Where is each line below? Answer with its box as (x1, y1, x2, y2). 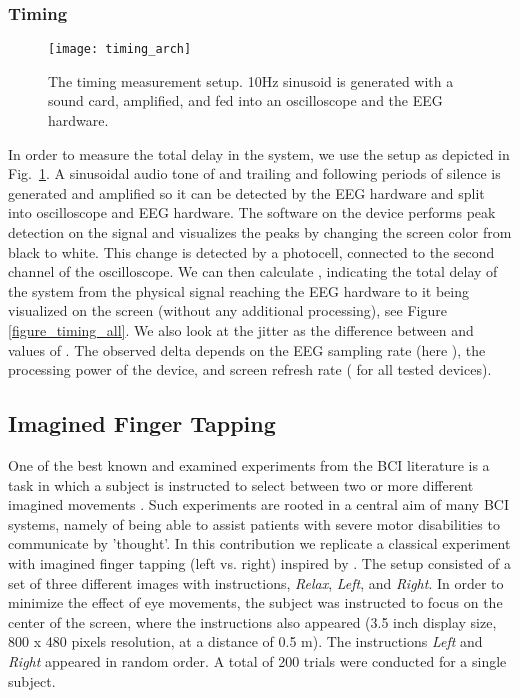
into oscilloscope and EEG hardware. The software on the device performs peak (8, 202, 496, 223)
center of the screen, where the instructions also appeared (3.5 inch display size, (8, 611, 497, 632)
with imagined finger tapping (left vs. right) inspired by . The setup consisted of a (8, 552, 511, 573)
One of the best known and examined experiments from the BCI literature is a (8, 454, 490, 475)
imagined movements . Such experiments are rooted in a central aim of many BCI (8, 494, 509, 515)
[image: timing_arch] (48, 42, 192, 57)
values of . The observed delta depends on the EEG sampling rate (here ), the (8, 339, 486, 360)
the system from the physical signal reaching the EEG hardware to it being (8, 280, 470, 301)
